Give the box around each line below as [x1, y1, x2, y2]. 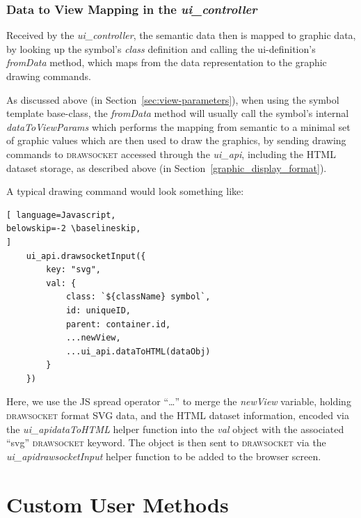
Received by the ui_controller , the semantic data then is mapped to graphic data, [6, 28, 356, 42]
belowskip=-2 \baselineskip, [6, 223, 141, 234]
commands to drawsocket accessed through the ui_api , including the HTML [6, 146, 336, 161]
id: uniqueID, [65, 305, 131, 315]
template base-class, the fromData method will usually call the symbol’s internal [6, 106, 349, 120]
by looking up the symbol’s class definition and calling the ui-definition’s [6, 41, 316, 56]
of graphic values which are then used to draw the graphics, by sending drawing [6, 133, 346, 148]
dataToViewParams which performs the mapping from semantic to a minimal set [6, 119, 351, 134]
